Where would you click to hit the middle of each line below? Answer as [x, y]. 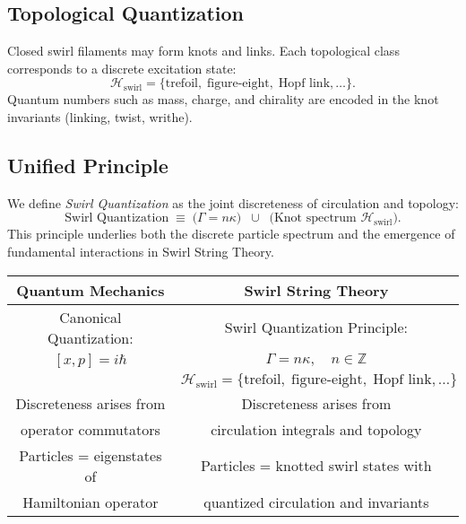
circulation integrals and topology [316, 429]
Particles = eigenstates [91, 455]
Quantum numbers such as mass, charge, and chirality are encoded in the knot [223, 99]
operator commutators [91, 429]
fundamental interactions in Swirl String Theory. [141, 251]
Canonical [91, 317]
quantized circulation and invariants [316, 502]
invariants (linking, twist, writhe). [100, 116]
